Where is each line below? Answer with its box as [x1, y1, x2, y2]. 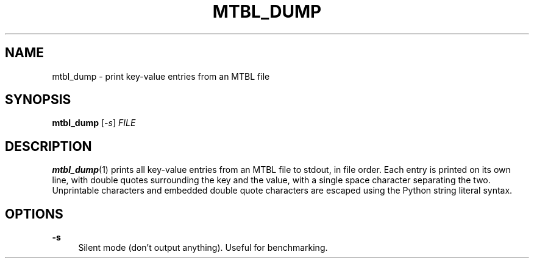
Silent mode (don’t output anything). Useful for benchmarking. [78, 242, 328, 253]
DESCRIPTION [5, 138, 92, 154]
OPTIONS [5, 206, 63, 222]
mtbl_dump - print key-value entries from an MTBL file [52, 71, 270, 82]
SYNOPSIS [5, 92, 71, 108]
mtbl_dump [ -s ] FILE [52, 117, 136, 128]
